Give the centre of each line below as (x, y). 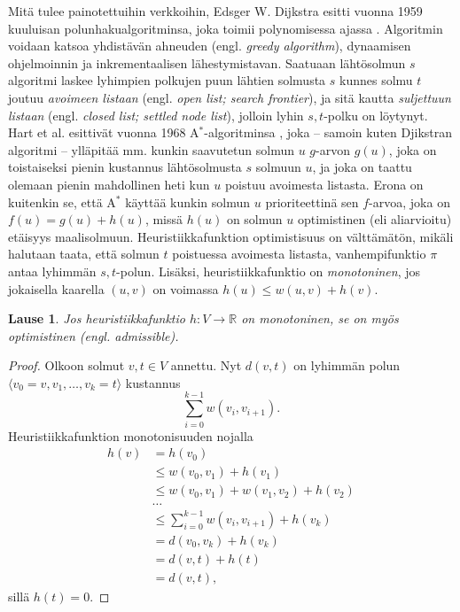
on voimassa (186, 288)
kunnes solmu (376, 80)
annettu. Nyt (206, 365)
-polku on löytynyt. (376, 115)
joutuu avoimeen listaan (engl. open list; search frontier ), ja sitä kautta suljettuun (230, 97)
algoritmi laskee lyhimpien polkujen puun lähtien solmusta (167, 80)
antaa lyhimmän (52, 271)
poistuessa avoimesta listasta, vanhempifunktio (299, 254)
